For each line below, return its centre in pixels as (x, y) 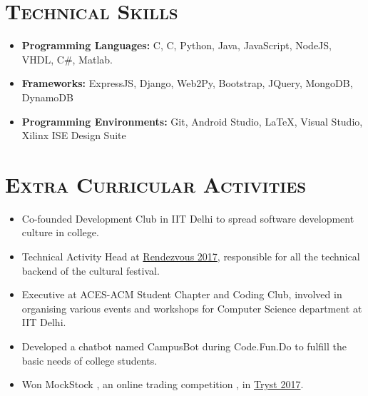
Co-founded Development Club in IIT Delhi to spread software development (188, 218)
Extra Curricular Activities (156, 184)
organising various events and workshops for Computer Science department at (192, 308)
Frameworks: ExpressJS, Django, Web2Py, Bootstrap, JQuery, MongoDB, (187, 83)
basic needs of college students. (90, 360)
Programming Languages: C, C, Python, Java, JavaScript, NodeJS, (177, 45)
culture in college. (60, 232)
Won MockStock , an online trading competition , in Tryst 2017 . (163, 384)
